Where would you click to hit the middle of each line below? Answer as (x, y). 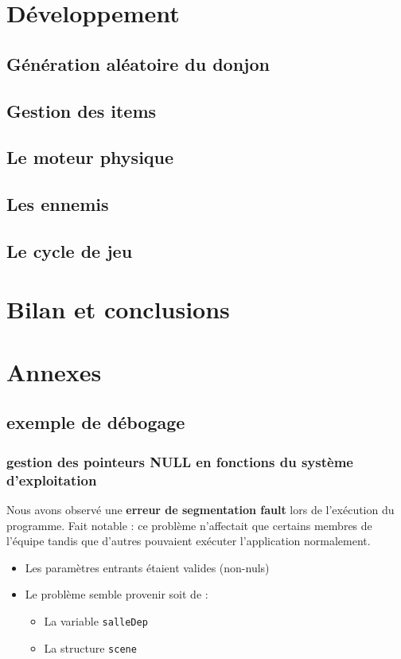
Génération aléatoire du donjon (138, 63)
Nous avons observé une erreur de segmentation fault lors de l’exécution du (200, 509)
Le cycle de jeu (70, 250)
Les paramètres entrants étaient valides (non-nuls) (147, 567)
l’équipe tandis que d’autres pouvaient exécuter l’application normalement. (189, 541)
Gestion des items (82, 110)
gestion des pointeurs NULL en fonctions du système (180, 461)
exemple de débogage (96, 422)
